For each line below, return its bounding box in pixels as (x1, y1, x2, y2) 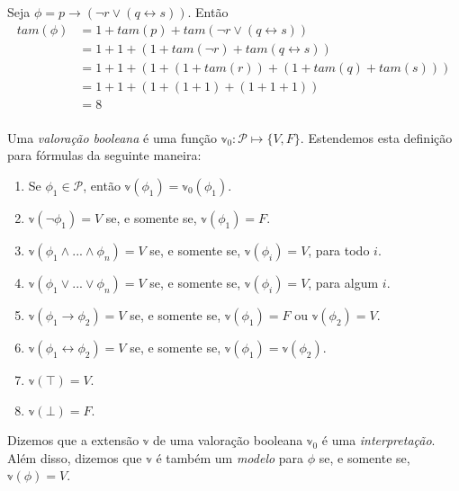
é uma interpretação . (321, 431, 436, 450)
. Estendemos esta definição (300, 128, 453, 147)
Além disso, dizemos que (7, 448, 142, 467)
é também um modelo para (156, 448, 304, 467)
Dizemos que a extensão (7, 431, 139, 450)
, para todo (308, 240, 370, 259)
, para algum (308, 272, 379, 291)
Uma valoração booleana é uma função (7, 128, 218, 147)
